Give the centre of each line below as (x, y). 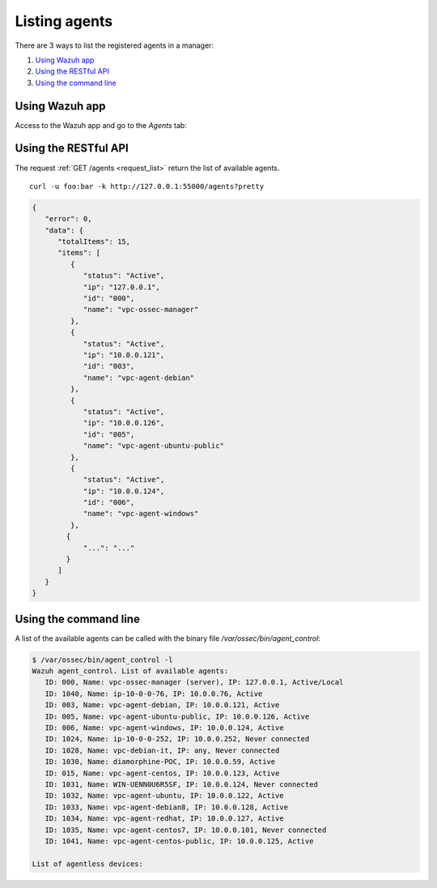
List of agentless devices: (87, 864)
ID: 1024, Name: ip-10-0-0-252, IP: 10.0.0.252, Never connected (177, 739)
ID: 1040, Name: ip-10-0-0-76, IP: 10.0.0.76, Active (154, 694)
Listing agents (64, 21)
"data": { (64, 230)
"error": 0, (68, 219)
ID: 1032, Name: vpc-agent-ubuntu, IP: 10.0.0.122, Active (164, 796)
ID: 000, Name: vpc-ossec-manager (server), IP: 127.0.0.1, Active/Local (194, 682)
